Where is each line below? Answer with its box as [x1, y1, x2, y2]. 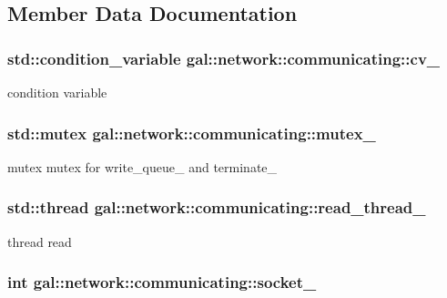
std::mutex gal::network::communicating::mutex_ [7, 121, 376, 144]
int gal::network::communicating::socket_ [7, 271, 317, 293]
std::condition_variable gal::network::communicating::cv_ [7, 46, 441, 69]
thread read [7, 231, 72, 251]
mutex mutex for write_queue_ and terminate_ [7, 157, 278, 176]
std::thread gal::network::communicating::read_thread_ [7, 196, 426, 219]
